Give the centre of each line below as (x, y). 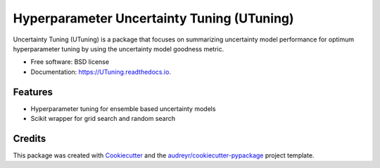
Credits (30, 138)
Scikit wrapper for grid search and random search (103, 119)
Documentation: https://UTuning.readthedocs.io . (101, 72)
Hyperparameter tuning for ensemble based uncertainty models (123, 108)
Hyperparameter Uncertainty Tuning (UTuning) (154, 18)
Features (33, 92)
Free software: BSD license (70, 62)
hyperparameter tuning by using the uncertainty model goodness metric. (119, 49)
